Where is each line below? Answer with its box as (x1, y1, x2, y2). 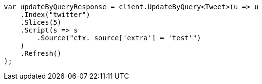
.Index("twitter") (20, 11, 91, 18)
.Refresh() (20, 50, 62, 57)
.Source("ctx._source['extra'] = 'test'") (37, 34, 201, 42)
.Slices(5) (20, 18, 62, 26)
